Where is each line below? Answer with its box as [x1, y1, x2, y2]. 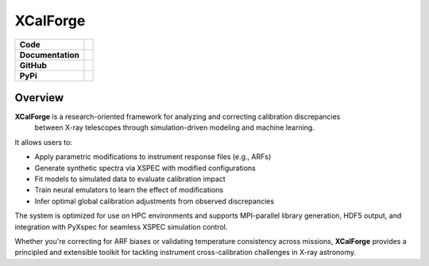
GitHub [19, 59, 47, 70]
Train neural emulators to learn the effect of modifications [34, 185, 224, 195]
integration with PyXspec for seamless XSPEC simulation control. [14, 222, 228, 231]
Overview [14, 91, 64, 104]
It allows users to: [14, 137, 73, 146]
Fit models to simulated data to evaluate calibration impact [34, 174, 226, 184]
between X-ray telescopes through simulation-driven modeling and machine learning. [34, 123, 315, 132]
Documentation [19, 49, 79, 60]
